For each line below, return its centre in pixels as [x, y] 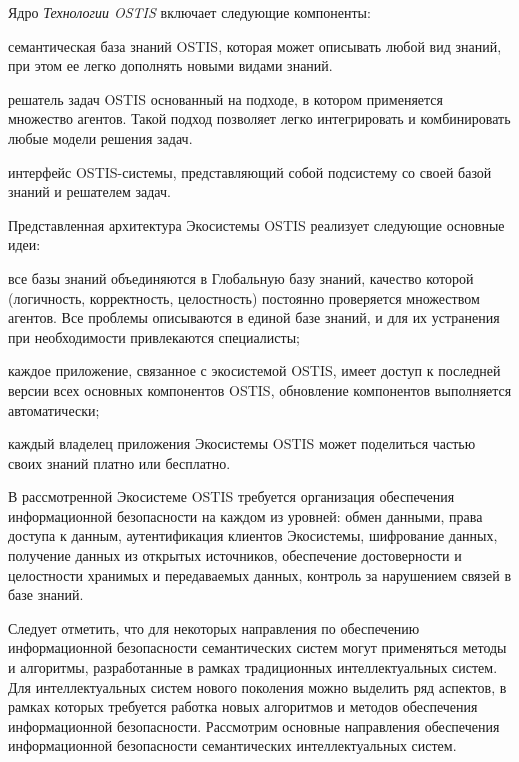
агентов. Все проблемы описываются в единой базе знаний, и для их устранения [254, 317]
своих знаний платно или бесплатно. [119, 462]
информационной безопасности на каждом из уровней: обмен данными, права [245, 515]
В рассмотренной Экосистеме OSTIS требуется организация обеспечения [231, 496]
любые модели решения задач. [100, 137]
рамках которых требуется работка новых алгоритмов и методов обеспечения [243, 706]
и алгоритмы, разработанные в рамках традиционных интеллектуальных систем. [253, 667]
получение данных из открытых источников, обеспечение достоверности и [235, 555]
